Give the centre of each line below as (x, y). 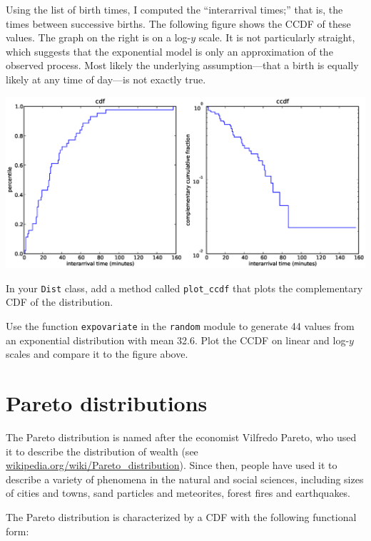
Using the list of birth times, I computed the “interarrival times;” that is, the (174, 9)
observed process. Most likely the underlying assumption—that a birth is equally (182, 65)
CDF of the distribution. (60, 302)
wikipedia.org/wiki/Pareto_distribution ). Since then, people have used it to (172, 465)
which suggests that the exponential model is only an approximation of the (169, 51)
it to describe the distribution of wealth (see (102, 451)
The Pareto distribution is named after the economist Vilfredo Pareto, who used (181, 437)
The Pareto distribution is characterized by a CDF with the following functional (181, 517)
